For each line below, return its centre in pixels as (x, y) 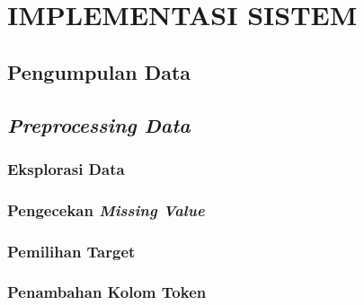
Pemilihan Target (71, 251)
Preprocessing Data (99, 124)
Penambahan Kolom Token (107, 292)
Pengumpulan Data (99, 71)
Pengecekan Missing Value (106, 209)
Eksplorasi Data (66, 168)
